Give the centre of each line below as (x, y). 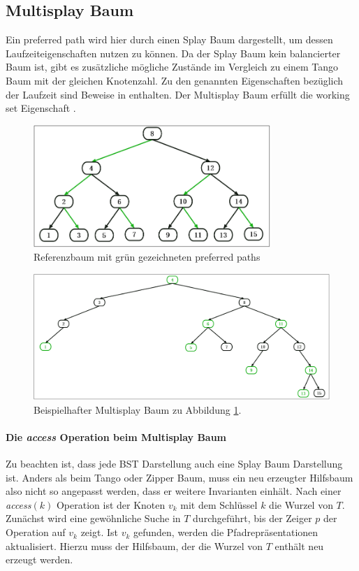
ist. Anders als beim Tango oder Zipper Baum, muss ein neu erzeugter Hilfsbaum (179, 477)
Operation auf (36, 532)
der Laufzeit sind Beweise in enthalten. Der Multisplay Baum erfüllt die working (178, 94)
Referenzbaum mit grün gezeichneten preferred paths (147, 257)
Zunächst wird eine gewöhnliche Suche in (93, 518)
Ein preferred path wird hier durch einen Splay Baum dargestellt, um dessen (169, 39)
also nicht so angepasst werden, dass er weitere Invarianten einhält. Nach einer (174, 491)
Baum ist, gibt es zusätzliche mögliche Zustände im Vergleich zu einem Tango (172, 67)
